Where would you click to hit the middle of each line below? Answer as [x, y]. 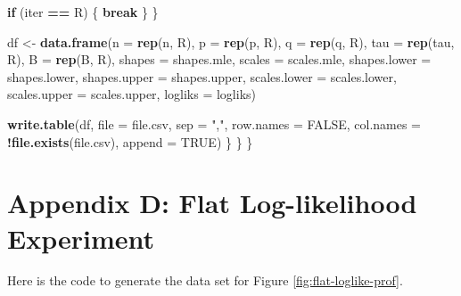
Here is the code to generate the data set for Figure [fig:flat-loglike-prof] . [205, 280]
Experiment [81, 238]
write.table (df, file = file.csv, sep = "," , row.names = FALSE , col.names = [214, 123]
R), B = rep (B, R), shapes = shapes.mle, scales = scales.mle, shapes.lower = [219, 59]
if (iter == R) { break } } [83, 12]
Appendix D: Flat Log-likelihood [212, 203]
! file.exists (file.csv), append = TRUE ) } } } [130, 141]
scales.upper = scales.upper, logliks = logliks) [132, 94]
